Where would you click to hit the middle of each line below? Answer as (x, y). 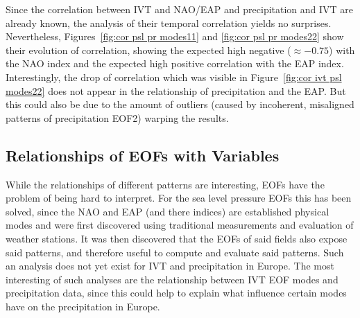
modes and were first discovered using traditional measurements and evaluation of (180, 225)
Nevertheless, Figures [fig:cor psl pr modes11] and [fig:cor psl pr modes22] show (175, 36)
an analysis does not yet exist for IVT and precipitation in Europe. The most (170, 266)
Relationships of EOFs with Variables (143, 155)
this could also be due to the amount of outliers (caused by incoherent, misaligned (180, 104)
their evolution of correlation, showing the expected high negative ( (148, 50)
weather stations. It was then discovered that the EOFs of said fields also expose (177, 238)
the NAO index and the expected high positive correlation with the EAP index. (175, 63)
